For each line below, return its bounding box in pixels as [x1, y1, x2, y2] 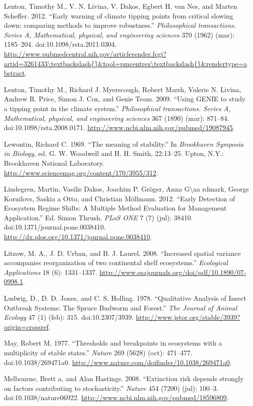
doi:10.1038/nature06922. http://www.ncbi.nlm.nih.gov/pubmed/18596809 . [4, 392, 229, 403]
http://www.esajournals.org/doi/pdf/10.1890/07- [99, 267, 246, 277]
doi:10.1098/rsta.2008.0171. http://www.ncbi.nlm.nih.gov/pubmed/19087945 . [4, 122, 235, 133]
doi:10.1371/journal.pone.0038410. [4, 222, 106, 232]
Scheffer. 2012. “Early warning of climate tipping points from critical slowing [4, 10, 234, 20]
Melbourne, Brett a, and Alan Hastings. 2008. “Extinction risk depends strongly [4, 373, 244, 384]
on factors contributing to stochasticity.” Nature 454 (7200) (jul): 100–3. [4, 383, 218, 393]
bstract [4, 68, 25, 78]
